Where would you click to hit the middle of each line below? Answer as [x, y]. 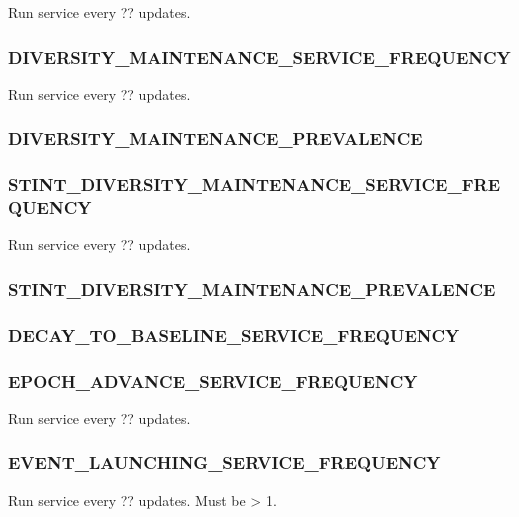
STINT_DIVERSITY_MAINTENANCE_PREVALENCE [252, 288]
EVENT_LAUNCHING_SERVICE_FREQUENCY [224, 462]
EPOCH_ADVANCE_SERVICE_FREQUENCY [213, 380]
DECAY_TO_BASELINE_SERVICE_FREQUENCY [234, 334]
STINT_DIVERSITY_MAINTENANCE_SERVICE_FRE [254, 184]
